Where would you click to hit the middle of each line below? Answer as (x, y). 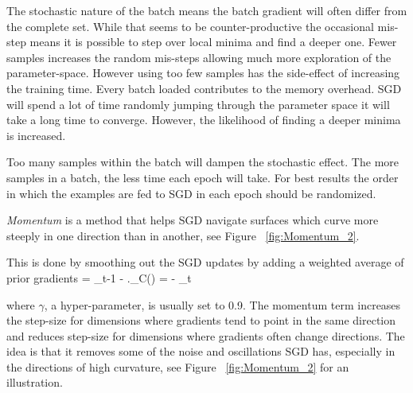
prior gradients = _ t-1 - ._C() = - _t (99, 277)
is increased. (36, 135)
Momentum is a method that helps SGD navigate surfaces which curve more (193, 220)
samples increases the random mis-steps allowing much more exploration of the (199, 57)
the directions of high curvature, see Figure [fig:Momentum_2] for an (178, 366)
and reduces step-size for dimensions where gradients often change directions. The (206, 335)
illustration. (35, 382)
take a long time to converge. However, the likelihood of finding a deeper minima (204, 120)
